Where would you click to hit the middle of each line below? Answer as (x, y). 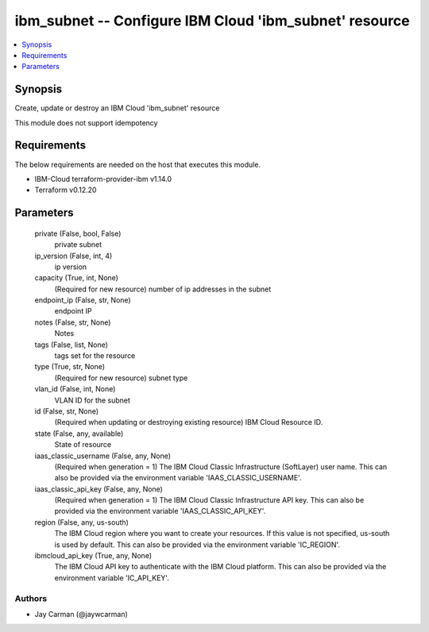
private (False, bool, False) (78, 233)
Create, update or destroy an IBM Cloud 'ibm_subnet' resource (117, 108)
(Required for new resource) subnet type (121, 378)
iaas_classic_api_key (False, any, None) (99, 489)
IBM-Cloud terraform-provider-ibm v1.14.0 (103, 179)
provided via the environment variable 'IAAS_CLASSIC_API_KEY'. (160, 511)
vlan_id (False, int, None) (75, 389)
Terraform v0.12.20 (66, 190)
